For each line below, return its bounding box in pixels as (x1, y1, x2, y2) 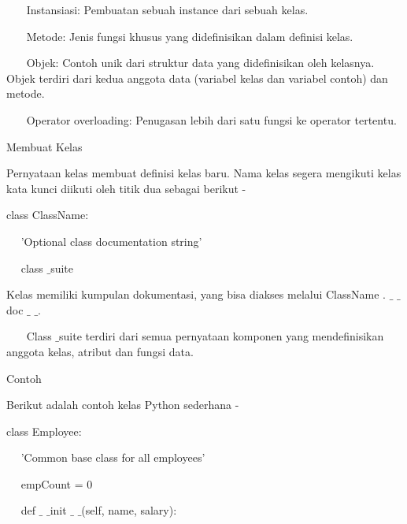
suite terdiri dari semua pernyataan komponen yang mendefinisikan (59, 328, 384, 344)
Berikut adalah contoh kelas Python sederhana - (6, 396, 239, 413)
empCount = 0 (20, 475, 93, 492)
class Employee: (6, 422, 82, 439)
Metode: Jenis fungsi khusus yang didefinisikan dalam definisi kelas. (26, 28, 353, 44)
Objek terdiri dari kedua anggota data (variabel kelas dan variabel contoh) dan (6, 69, 388, 86)
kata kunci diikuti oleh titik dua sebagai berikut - (6, 180, 246, 196)
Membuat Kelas (6, 138, 83, 154)
